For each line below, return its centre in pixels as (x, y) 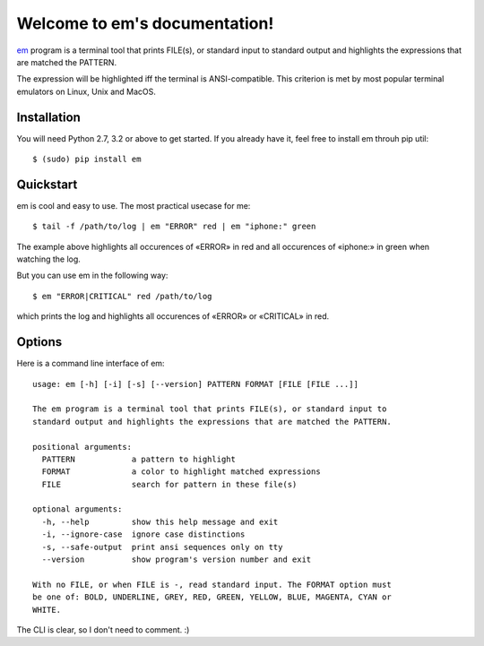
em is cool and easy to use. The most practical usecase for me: (134, 205)
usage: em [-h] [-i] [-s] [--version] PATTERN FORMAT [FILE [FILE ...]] (195, 384)
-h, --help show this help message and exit (160, 521)
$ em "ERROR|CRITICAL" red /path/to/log (122, 296)
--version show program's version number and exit (177, 560)
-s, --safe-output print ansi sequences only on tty (162, 547)
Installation (48, 117)
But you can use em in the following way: (92, 276)
